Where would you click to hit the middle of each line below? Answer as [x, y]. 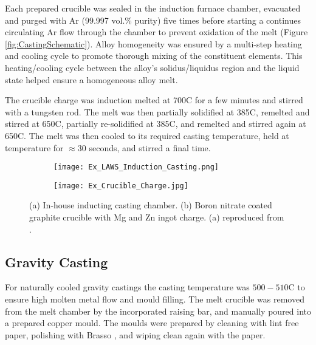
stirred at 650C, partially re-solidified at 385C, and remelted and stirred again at [156, 124]
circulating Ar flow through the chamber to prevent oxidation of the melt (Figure [156, 32]
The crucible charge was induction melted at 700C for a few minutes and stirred [154, 100]
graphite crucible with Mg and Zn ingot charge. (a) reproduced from [157, 217]
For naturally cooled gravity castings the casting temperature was [127, 287]
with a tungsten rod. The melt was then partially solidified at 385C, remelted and [157, 111]
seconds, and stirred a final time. [150, 147]
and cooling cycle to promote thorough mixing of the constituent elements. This [154, 56]
